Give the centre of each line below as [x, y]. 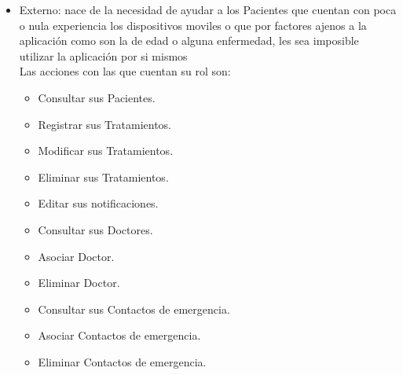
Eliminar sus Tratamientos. [103, 176]
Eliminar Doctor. [79, 283]
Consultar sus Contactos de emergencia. [134, 309]
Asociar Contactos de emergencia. [119, 335]
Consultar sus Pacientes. [97, 97]
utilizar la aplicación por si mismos [103, 55]
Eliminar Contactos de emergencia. [122, 361]
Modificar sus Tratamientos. [106, 151]
